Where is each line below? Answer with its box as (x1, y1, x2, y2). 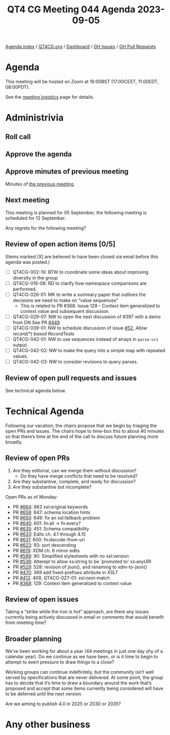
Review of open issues (5, 595, 79, 603)
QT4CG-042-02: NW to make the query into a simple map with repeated (12, 347, 165, 353)
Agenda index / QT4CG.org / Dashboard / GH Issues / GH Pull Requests (5, 44, 156, 50)
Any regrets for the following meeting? (5, 225, 86, 231)
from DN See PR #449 (12, 319, 60, 325)
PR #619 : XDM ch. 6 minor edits (12, 547, 80, 554)
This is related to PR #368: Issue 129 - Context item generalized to (20, 302, 160, 309)
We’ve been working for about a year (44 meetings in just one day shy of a (5, 648, 163, 654)
